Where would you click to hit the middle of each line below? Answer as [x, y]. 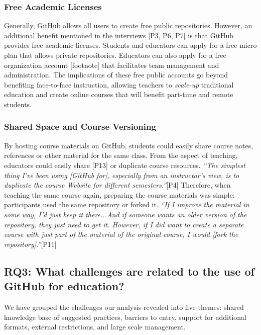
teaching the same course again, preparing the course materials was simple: [119, 194]
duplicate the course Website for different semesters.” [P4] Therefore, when [117, 185]
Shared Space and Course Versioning [80, 127]
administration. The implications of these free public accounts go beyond [116, 75]
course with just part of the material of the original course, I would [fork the [121, 234]
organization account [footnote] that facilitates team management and [112, 65]
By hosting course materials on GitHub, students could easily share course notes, [129, 145]
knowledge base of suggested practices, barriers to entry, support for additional [125, 317]
